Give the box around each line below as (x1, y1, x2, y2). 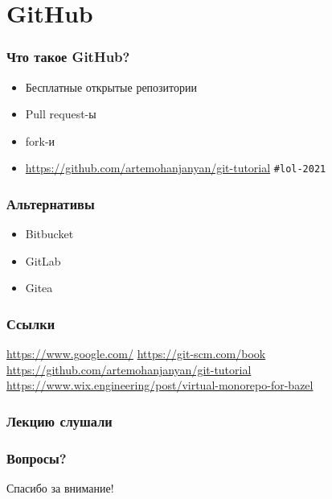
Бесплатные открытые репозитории (25, 78, 198, 95)
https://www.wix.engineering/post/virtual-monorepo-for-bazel (6, 377, 314, 394)
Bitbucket (25, 225, 74, 242)
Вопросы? (6, 447, 67, 468)
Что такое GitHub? (6, 47, 130, 67)
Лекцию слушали (6, 410, 113, 431)
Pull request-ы (25, 105, 96, 122)
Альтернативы (6, 193, 95, 213)
